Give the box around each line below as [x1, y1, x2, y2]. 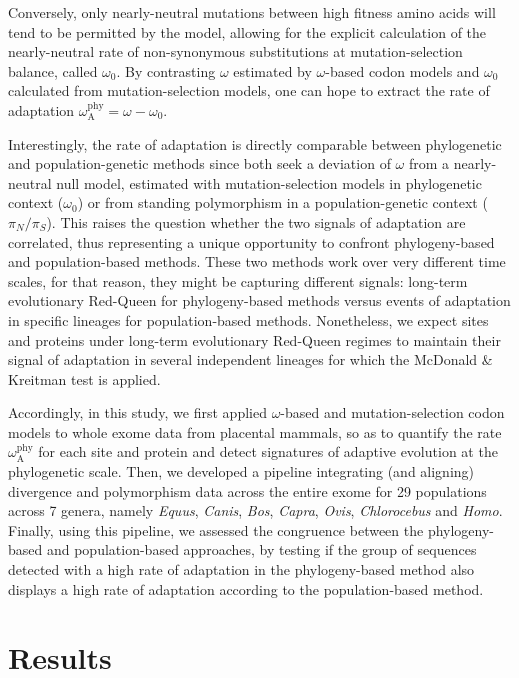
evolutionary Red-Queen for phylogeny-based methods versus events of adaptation [8, 290, 511, 311]
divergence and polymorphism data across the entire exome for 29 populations [8, 480, 487, 501]
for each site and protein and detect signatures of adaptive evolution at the [38, 441, 498, 462]
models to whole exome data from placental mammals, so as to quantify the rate [8, 421, 502, 442]
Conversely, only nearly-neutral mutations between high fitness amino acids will [8, 2, 496, 22]
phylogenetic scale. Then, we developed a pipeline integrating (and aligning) [8, 461, 475, 482]
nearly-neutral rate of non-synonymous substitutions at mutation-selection [8, 41, 463, 62]
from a [408, 153, 450, 174]
